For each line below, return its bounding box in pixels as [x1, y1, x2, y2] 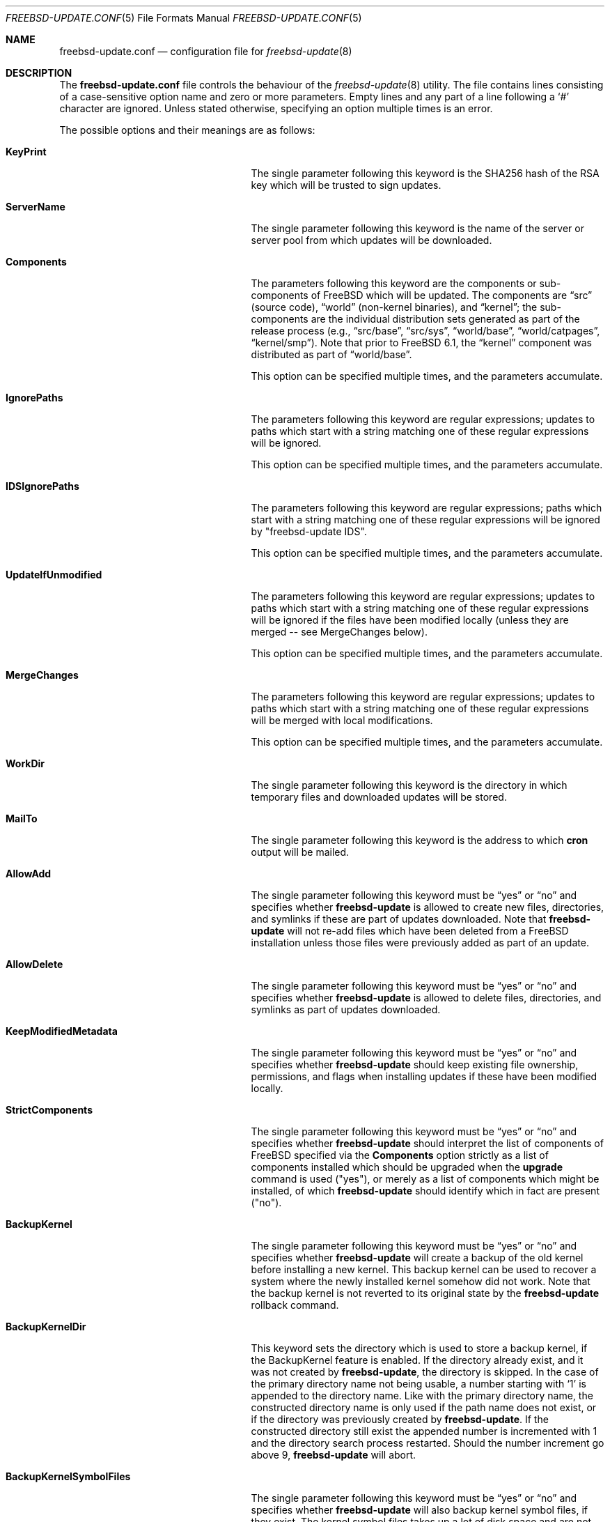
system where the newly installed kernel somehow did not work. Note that [251, 1275, 591, 1287]
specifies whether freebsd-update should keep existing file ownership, [251, 1059, 579, 1070]
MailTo [6, 813, 38, 824]
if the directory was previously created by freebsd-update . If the [251, 1413, 549, 1425]
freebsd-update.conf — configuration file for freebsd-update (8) [59, 45, 352, 57]
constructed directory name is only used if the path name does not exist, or [251, 1401, 597, 1413]
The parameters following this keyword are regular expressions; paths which [251, 502, 602, 514]
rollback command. [251, 1299, 339, 1311]
